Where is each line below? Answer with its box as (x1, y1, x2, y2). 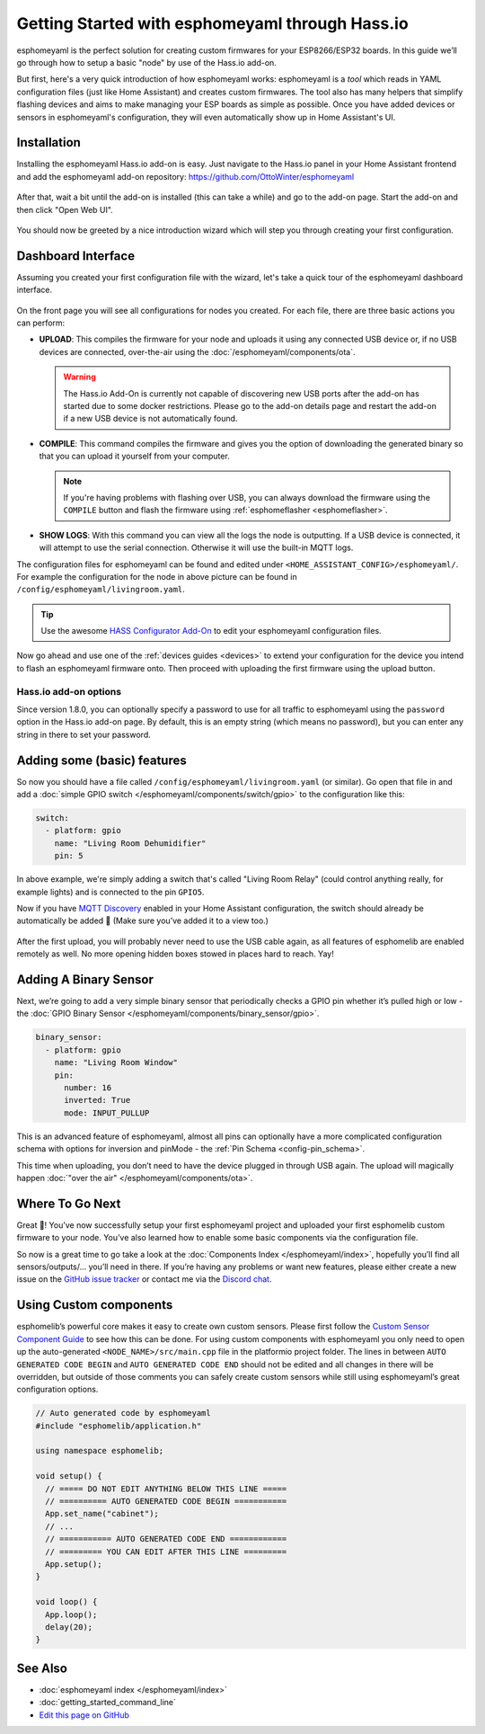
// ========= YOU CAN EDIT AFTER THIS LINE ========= (45, 1546, 287, 1557)
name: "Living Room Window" (54, 1057, 179, 1068)
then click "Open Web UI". (16, 204, 114, 215)
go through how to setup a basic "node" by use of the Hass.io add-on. (16, 57, 278, 67)
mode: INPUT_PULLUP (64, 1107, 150, 1118)
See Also (16, 1660, 67, 1676)
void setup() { (35, 1471, 102, 1481)
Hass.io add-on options (16, 685, 121, 698)
